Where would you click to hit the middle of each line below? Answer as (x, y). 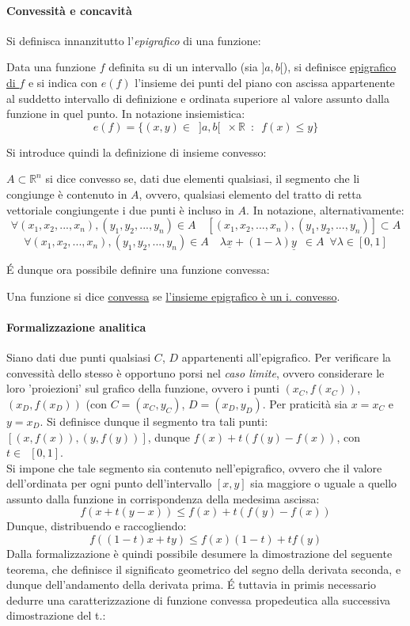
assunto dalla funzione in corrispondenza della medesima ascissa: (163, 498)
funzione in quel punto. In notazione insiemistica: (126, 114)
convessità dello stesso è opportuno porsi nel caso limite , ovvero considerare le (196, 372)
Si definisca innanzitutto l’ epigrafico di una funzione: (134, 40)
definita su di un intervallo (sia (183, 67)
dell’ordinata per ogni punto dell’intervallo (109, 483)
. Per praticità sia (305, 403)
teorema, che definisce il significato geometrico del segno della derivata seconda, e (204, 569)
